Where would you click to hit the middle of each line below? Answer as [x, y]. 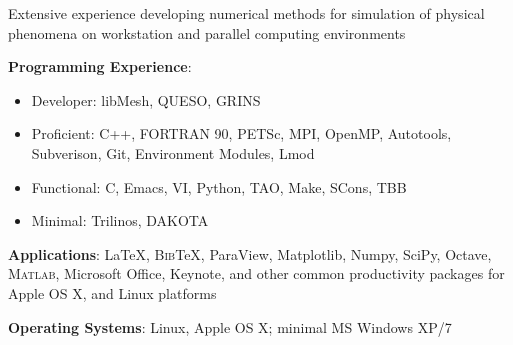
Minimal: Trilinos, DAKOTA [120, 220]
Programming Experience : [100, 66]
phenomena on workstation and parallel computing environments [207, 32]
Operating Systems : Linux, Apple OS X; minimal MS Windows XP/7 [230, 326]
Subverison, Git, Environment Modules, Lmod [173, 152]
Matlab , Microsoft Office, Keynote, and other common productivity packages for [256, 273]
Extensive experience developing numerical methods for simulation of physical [246, 13]
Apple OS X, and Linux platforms [112, 292]
